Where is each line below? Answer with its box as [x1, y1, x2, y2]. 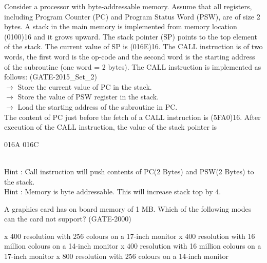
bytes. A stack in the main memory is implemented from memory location [4, 21, 237, 32]
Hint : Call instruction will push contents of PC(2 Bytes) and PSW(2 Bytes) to [4, 166, 254, 176]
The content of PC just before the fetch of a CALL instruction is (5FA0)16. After [4, 111, 261, 122]
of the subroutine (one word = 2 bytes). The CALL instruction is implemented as [4, 61, 261, 72]
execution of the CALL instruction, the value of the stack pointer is [4, 122, 217, 132]
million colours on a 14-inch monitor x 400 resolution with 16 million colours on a [4, 240, 261, 251]
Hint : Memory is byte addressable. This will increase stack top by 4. [4, 186, 221, 197]
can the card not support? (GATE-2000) [4, 213, 131, 224]
